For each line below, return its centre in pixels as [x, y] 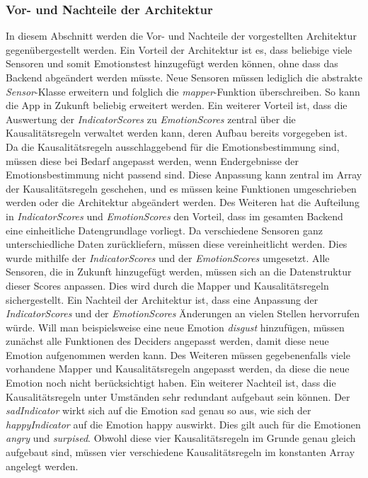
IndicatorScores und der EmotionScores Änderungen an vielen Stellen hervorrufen [183, 313]
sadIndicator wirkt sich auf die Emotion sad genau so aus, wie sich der [159, 410]
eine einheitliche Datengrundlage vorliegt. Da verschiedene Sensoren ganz [164, 230]
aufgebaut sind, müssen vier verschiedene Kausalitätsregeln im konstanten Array [180, 452]
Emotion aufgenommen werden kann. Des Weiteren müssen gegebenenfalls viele [178, 354]
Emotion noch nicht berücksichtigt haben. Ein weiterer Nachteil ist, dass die [171, 383]
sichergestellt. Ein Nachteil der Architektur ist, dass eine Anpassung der [162, 299]
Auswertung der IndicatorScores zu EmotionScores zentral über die [151, 119]
